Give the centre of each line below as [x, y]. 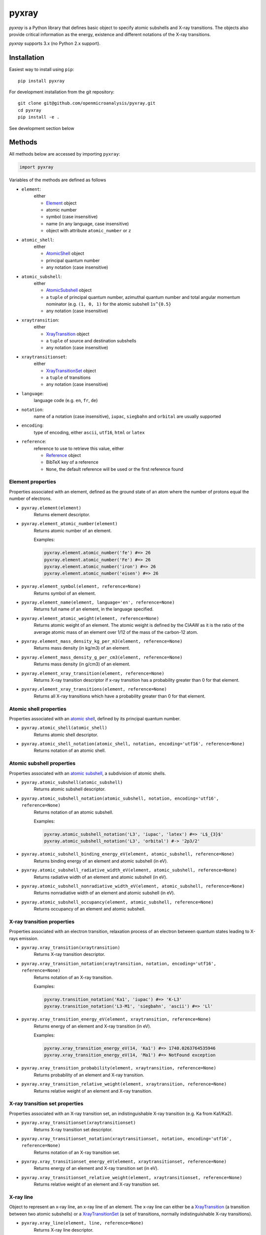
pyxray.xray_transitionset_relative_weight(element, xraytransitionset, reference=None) [132, 1177]
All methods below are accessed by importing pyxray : [65, 154]
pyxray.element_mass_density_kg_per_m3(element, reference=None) [102, 641]
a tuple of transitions [68, 377]
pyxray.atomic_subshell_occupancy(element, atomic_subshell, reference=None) [117, 902]
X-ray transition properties [42, 921]
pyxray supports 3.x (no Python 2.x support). [55, 43]
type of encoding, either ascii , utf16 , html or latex [89, 432]
